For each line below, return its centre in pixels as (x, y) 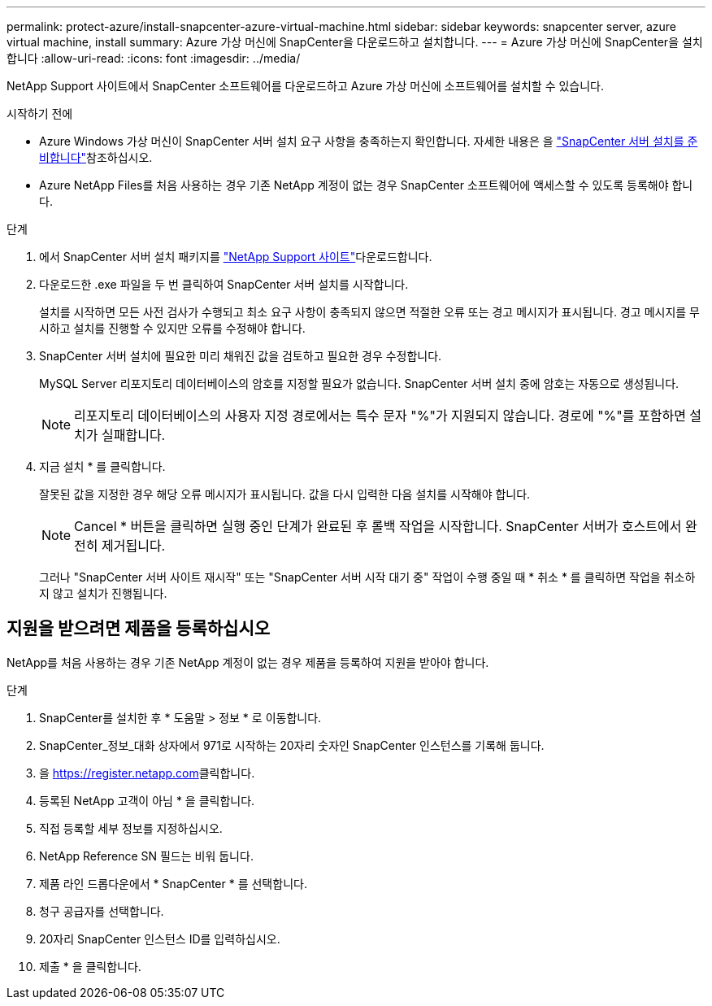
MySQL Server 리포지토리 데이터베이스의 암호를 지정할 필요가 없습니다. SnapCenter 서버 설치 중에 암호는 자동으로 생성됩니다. (359, 383)
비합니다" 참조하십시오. (96, 157)
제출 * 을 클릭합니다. (90, 966)
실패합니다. (134, 435)
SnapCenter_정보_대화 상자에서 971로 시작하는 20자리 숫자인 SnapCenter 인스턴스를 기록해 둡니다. (292, 745)
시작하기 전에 (40, 113)
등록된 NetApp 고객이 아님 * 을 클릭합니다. (147, 800)
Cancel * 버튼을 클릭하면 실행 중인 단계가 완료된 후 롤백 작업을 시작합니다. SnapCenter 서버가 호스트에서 (378, 526)
